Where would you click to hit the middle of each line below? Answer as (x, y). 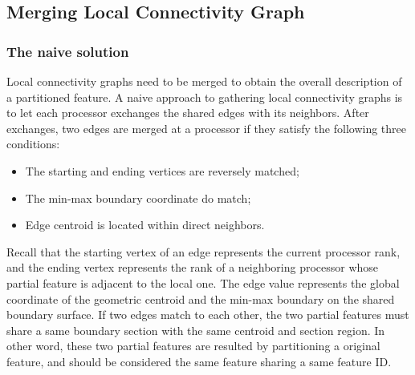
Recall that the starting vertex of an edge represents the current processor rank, (203, 251)
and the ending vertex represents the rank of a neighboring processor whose (193, 267)
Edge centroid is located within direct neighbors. (145, 225)
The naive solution (68, 51)
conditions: (33, 144)
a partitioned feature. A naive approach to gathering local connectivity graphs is (205, 97)
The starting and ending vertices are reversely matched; (162, 170)
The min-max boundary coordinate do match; (138, 198)
